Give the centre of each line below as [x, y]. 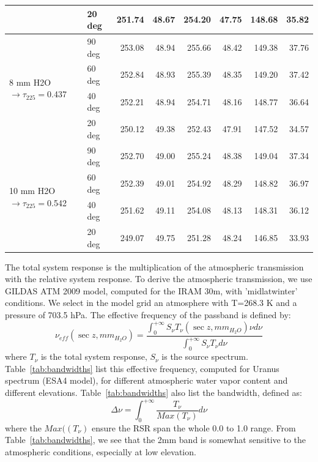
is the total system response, [94, 356]
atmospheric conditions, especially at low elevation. [101, 451]
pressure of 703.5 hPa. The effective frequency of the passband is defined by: [148, 315]
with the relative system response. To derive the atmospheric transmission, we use [159, 279]
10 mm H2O [32, 191]
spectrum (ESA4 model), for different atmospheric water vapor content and [146, 380]
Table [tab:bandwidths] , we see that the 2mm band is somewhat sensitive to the [156, 440]
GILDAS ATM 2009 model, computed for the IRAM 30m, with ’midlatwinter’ [151, 290]
